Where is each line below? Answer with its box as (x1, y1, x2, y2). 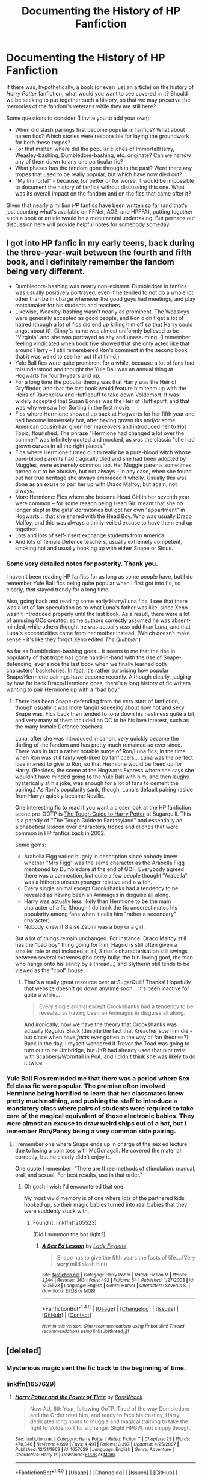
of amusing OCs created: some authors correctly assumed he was (6, 617, 171, 624)
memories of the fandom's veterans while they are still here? (6, 102, 156, 109)
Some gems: (14, 841, 46, 849)
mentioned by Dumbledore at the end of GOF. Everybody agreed (23, 866, 185, 873)
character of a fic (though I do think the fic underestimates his (23, 904, 178, 911)
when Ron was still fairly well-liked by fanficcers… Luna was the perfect (14, 754, 194, 762)
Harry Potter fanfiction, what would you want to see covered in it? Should (6, 90, 188, 97)
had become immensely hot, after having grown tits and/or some (14, 416, 176, 423)
